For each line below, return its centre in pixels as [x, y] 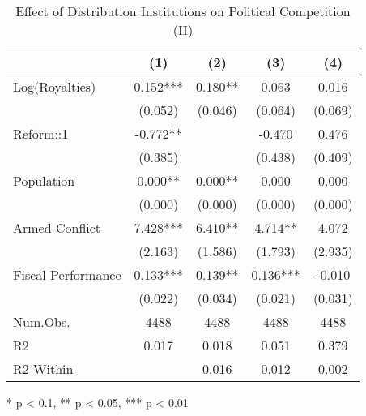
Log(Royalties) [55, 86]
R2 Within [43, 369]
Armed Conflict [57, 227]
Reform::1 [41, 133]
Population [44, 180]
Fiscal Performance [67, 274]
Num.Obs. [42, 322]
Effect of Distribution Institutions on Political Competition [183, 11]
